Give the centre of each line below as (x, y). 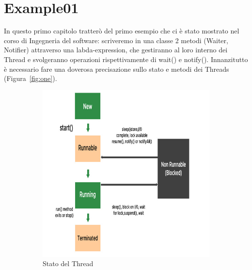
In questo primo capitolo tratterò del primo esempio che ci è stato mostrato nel (122, 31)
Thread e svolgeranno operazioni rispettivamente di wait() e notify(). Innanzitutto (126, 59)
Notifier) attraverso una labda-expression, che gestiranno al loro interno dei (116, 50)
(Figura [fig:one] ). (31, 78)
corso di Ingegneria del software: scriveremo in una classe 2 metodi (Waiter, (116, 40)
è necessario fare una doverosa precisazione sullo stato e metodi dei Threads (117, 69)
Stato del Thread (68, 263)
